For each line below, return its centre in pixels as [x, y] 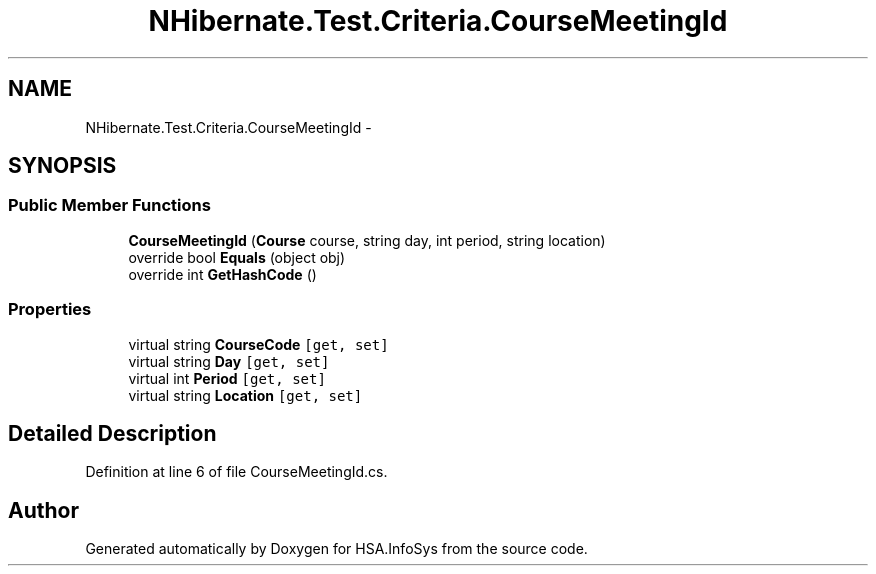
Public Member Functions [109, 205]
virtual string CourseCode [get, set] [258, 344]
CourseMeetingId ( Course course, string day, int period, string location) [367, 240]
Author [43, 510]
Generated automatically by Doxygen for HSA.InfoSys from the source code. [336, 549]
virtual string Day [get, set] [229, 361]
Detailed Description [112, 433]
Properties [50, 309]
